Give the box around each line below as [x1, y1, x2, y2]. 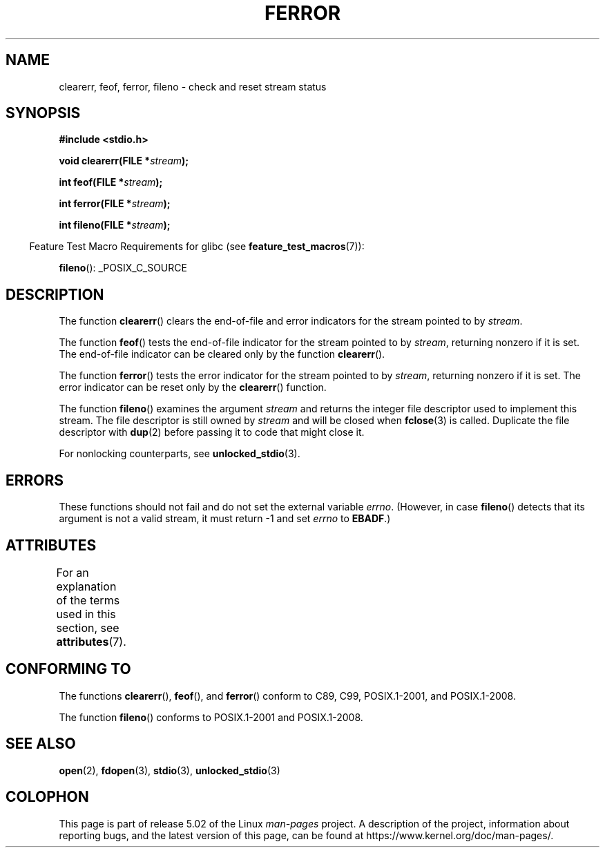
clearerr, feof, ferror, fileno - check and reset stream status [59, 80, 327, 93]
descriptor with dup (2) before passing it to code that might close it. [59, 426, 365, 439]
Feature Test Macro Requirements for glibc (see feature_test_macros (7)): [29, 240, 365, 253]
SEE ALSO [6, 735, 76, 753]
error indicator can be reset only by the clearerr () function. [59, 381, 327, 394]
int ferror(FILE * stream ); [59, 198, 171, 210]
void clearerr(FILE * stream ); [59, 155, 189, 167]
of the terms [56, 593, 120, 607]
